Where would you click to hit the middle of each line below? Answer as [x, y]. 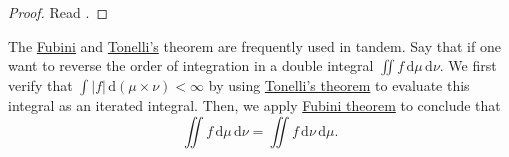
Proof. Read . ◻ [58, 12]
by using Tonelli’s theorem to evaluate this [339, 85]
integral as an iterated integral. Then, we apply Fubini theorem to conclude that [254, 105]
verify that [40, 85]
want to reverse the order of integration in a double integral [191, 65]
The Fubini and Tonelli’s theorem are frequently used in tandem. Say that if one [254, 45]
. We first [468, 65]
